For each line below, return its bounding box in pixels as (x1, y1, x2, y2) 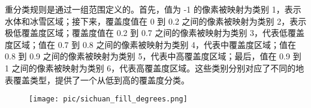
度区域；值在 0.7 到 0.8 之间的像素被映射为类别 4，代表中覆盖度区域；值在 (5, 38, 297, 50)
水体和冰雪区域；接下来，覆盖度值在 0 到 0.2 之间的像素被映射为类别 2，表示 (5, 14, 307, 27)
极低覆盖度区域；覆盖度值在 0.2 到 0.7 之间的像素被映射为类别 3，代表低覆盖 (5, 26, 305, 39)
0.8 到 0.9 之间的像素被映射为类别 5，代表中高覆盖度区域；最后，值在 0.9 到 (5, 50, 301, 62)
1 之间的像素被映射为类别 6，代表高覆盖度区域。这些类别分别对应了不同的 (5, 61, 296, 74)
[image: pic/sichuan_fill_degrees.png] (29, 95, 188, 104)
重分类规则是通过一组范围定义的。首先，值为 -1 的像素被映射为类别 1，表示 (5, 3, 301, 15)
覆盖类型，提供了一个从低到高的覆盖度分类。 (13, 73, 189, 86)
